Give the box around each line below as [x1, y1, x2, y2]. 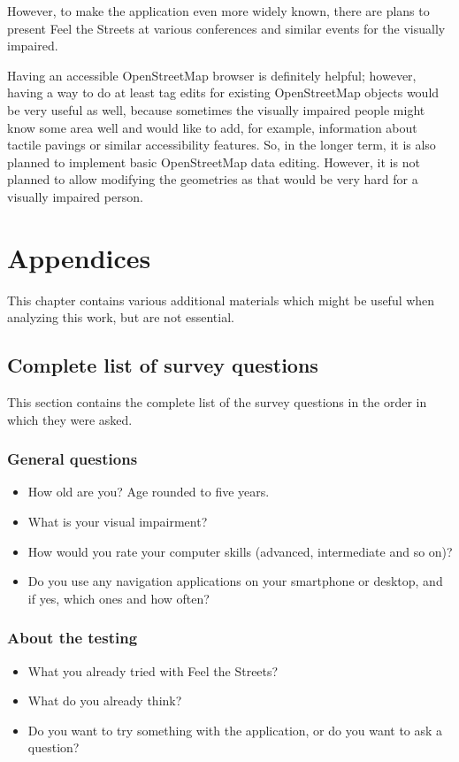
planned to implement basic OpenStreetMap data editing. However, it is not [7, 152, 420, 171]
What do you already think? [27, 691, 182, 710]
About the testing [7, 627, 138, 649]
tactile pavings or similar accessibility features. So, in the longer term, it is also [7, 135, 436, 154]
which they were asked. [7, 410, 133, 428]
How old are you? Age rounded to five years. [27, 482, 270, 501]
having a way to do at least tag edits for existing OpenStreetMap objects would [7, 83, 440, 102]
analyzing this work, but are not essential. [7, 308, 234, 327]
